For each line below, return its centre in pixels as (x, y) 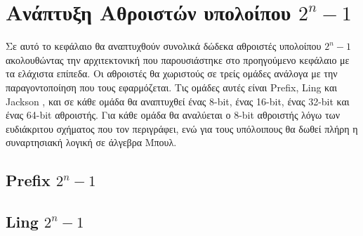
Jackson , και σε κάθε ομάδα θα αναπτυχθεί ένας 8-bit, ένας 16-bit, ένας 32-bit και (178, 101)
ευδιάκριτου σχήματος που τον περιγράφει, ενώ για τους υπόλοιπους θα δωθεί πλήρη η (182, 128)
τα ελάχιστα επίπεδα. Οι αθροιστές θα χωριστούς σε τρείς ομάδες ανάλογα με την (172, 73)
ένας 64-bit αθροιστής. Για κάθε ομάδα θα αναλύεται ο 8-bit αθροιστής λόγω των (173, 115)
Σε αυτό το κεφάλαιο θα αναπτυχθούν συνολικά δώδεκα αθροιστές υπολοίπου (164, 46)
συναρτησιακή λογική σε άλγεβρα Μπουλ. (91, 142)
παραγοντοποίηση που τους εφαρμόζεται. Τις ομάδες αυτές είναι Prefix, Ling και (172, 87)
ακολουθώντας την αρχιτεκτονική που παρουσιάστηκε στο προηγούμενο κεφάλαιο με (178, 59)
